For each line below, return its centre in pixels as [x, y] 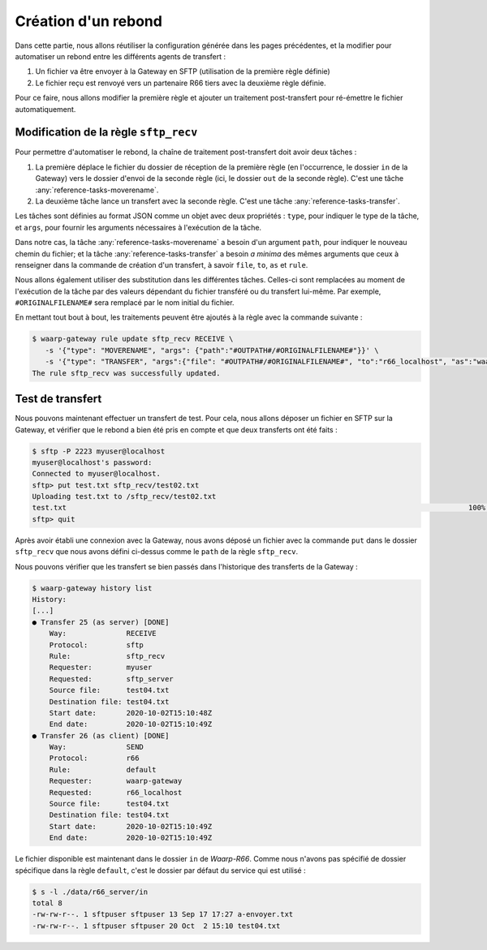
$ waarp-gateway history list [92, 588]
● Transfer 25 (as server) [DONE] [101, 622]
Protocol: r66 [94, 758]
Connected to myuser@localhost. [97, 474]
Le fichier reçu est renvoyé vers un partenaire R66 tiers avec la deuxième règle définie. [181, 83]
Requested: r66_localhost [116, 792]
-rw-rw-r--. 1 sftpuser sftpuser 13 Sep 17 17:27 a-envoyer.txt [163, 914]
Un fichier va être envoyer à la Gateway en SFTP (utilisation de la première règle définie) [183, 71]
